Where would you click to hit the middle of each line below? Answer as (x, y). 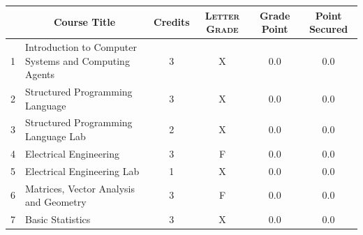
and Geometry (56, 202)
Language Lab (55, 136)
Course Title (84, 22)
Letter (222, 15)
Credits (172, 22)
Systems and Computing (77, 60)
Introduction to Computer (81, 46)
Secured (328, 29)
